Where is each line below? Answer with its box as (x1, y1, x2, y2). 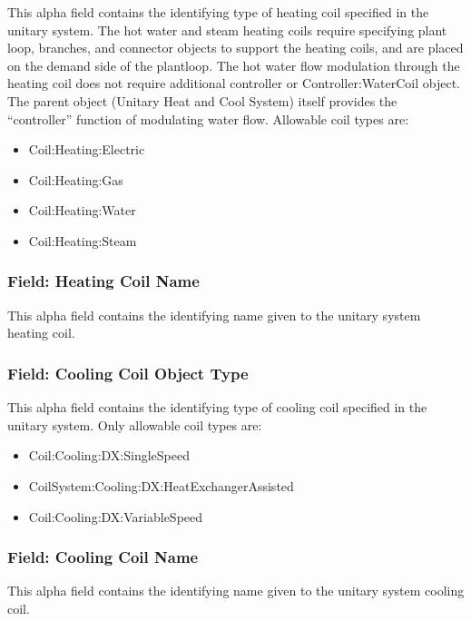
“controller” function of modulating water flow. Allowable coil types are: (7, 109, 409, 128)
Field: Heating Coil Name (7, 270, 200, 292)
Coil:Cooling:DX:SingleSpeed (28, 446, 190, 465)
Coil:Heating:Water (28, 201, 136, 220)
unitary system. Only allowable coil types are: (7, 415, 262, 434)
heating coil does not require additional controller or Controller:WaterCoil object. (7, 74, 460, 93)
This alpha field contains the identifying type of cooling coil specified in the (7, 398, 427, 417)
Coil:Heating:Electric (28, 140, 145, 159)
